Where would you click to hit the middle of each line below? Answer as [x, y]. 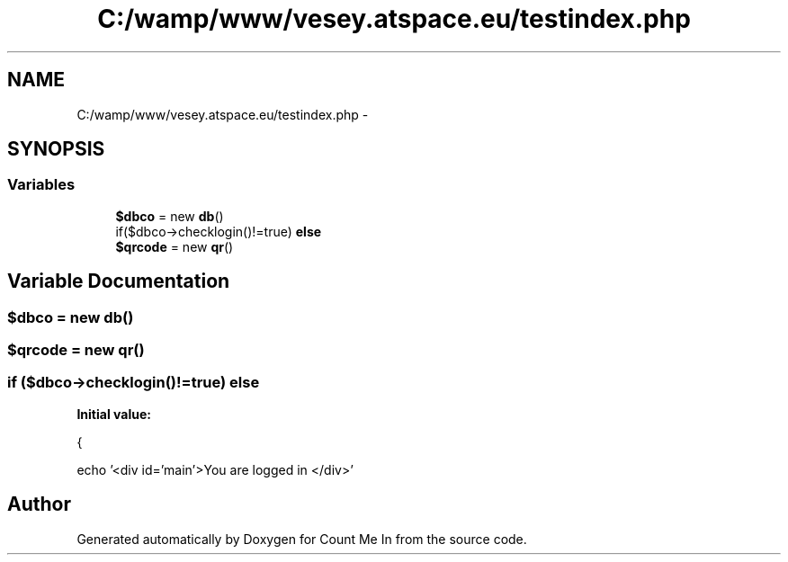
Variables [41, 185]
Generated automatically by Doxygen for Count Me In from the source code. [302, 539]
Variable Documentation [119, 281]
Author [39, 504]
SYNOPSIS [56, 149]
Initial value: [114, 414]
